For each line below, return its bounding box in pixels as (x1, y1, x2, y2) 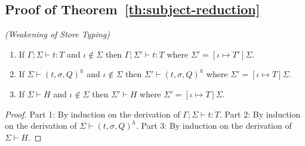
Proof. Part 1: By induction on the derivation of (5, 107, 180, 120)
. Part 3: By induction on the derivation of (136, 119, 292, 132)
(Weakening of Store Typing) (5, 28, 110, 40)
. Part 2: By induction (219, 107, 301, 120)
